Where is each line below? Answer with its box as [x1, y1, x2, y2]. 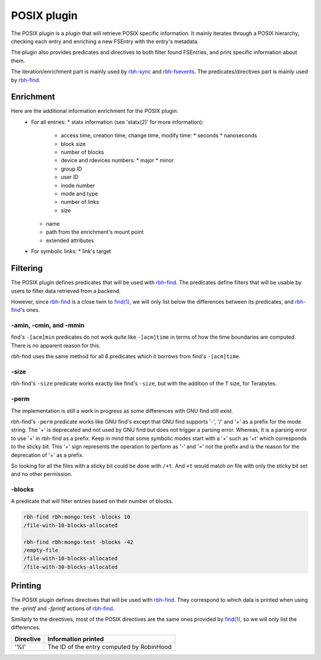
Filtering [11, 263, 43, 273]
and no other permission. [11, 470, 73, 478]
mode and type [61, 190, 98, 197]
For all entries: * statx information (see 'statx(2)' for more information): [31, 118, 204, 125]
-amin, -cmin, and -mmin [11, 321, 85, 330]
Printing [11, 581, 42, 591]
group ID [61, 165, 83, 172]
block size [61, 140, 86, 147]
